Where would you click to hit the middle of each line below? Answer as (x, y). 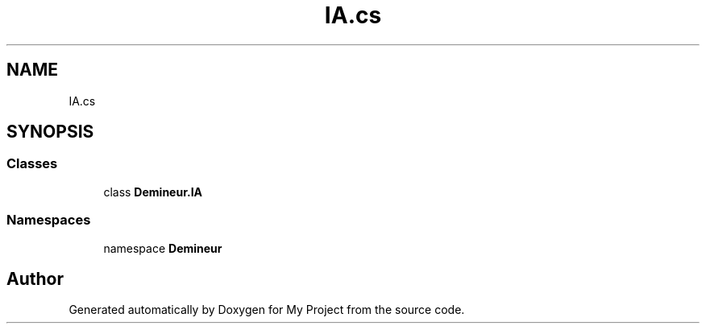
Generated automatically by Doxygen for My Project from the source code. (267, 310)
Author (35, 278)
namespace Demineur (163, 248)
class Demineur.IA (153, 192)
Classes (32, 164)
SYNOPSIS (50, 132)
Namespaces (49, 220)
